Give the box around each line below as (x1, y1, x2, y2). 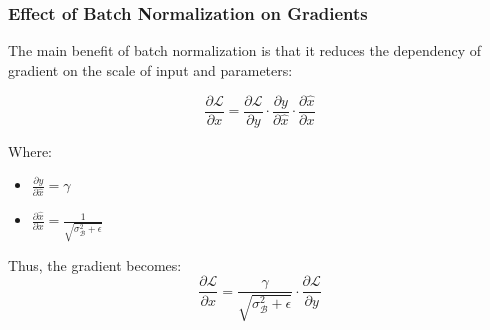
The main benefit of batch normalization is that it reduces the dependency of (8, 40, 482, 61)
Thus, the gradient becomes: (8, 254, 182, 275)
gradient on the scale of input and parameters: (8, 59, 293, 80)
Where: (8, 140, 52, 161)
